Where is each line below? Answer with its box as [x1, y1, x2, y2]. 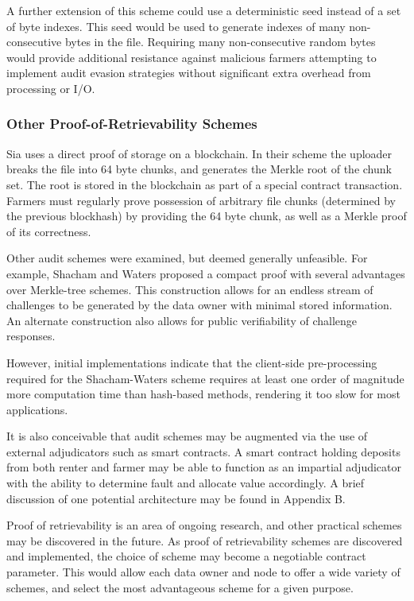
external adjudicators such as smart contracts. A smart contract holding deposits [6, 443, 400, 459]
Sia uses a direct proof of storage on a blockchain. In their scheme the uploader [6, 145, 393, 161]
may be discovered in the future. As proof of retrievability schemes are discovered [6, 532, 403, 549]
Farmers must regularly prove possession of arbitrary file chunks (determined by [6, 192, 396, 208]
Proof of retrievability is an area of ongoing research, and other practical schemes [6, 517, 402, 533]
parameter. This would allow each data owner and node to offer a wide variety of [6, 564, 400, 580]
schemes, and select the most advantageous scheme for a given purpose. [6, 579, 354, 595]
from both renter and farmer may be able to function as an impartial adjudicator [6, 459, 402, 475]
